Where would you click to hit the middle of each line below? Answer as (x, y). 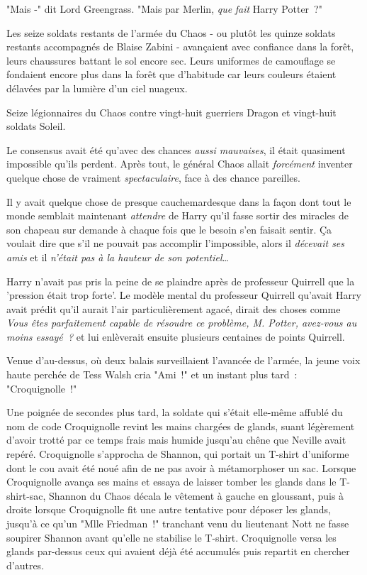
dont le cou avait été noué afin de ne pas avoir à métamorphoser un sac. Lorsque (181, 467)
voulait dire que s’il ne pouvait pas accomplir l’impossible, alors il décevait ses (176, 243)
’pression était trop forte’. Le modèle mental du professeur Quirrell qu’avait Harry (184, 295)
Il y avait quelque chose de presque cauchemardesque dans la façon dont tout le (179, 201)
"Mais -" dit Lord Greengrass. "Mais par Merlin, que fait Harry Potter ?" (164, 9)
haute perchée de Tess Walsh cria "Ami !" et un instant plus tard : (152, 374)
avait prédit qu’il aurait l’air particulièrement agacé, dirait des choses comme (174, 308)
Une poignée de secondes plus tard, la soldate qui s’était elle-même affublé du (175, 412)
